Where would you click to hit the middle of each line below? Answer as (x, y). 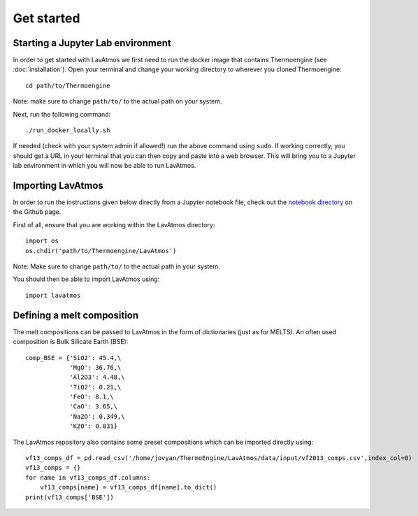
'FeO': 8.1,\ (92, 397)
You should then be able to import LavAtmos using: (86, 279)
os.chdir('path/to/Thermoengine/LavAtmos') (101, 251)
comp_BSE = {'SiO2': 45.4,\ (73, 358)
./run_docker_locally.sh (68, 130)
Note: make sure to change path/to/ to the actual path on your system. (117, 101)
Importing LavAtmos (58, 186)
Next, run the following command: (62, 114)
